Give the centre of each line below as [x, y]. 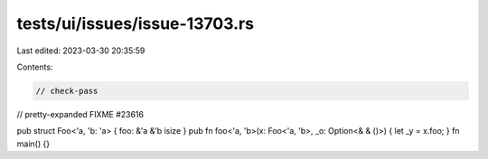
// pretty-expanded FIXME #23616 [80, 114]
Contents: [35, 67]
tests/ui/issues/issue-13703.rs [136, 23]
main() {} [33, 144]
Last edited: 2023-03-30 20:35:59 [81, 51]
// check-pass [67, 91]
